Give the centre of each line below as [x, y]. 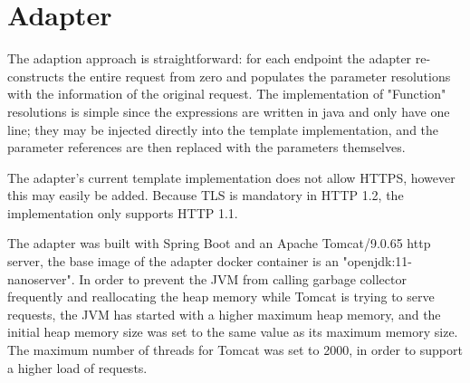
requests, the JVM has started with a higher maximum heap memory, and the [224, 314]
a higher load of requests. [77, 367]
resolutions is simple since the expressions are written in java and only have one [229, 111]
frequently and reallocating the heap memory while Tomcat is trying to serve [221, 297]
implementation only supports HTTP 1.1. [123, 212]
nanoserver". [41, 278]
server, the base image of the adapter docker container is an [173, 261]
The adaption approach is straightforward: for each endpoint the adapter [210, 58]
